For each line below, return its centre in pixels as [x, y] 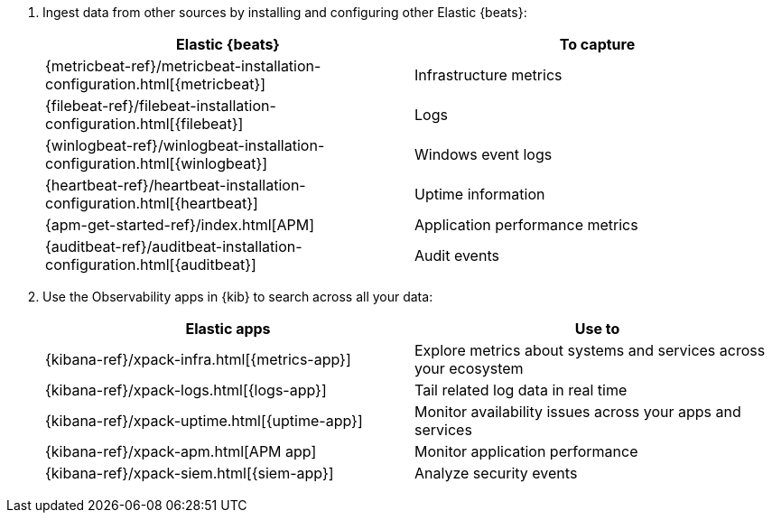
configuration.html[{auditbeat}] [151, 265]
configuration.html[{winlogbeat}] [157, 163]
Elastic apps [228, 329]
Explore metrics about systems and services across [590, 350]
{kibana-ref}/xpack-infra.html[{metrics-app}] [198, 359]
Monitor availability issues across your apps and [578, 412]
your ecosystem [469, 368]
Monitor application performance [526, 451]
